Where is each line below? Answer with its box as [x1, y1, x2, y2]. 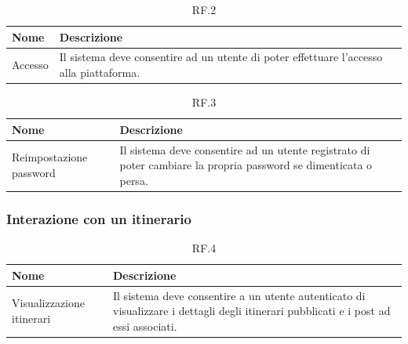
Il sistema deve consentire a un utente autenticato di [113, 287, 366, 303]
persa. [119, 172, 148, 188]
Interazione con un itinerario [6, 208, 191, 228]
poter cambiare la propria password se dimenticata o [119, 157, 373, 173]
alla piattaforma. [59, 64, 140, 81]
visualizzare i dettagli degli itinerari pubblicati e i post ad [113, 302, 391, 319]
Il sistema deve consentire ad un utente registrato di [119, 141, 370, 158]
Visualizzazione [12, 295, 86, 311]
